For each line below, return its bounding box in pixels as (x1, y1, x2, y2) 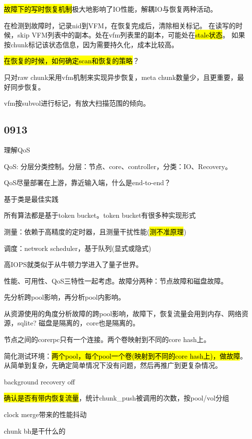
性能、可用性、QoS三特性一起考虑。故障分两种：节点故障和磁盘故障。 (4, 275, 228, 286)
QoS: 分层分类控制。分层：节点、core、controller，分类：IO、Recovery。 (4, 161, 232, 171)
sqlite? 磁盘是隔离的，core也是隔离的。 (17, 318, 140, 328)
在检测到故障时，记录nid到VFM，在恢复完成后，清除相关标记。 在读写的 (4, 20, 236, 30)
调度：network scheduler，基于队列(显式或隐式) (4, 243, 151, 253)
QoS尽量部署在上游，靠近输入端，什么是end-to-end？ (4, 177, 171, 188)
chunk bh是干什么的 (4, 425, 66, 436)
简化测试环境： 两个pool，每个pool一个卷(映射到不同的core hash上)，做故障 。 (4, 350, 247, 361)
